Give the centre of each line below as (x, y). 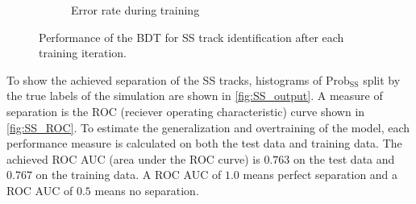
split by (382, 79)
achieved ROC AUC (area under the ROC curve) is (133, 158)
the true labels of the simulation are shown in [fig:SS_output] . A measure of (195, 96)
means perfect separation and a (320, 175)
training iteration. (83, 53)
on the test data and (344, 158)
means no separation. (147, 190)
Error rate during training (135, 10)
